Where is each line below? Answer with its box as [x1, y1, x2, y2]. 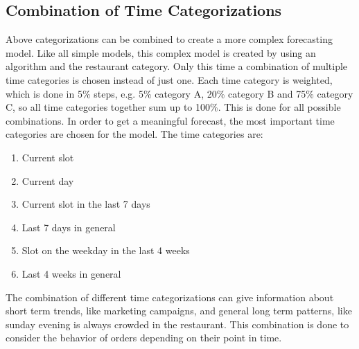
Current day [21, 173, 74, 188]
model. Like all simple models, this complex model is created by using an [6, 45, 316, 60]
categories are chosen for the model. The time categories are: [6, 127, 263, 141]
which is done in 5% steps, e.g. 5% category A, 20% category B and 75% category [6, 86, 353, 100]
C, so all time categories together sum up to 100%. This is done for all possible [6, 100, 341, 114]
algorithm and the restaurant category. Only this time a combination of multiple [6, 59, 348, 73]
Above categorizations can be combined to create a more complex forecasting [6, 32, 333, 46]
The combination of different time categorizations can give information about [6, 289, 334, 304]
